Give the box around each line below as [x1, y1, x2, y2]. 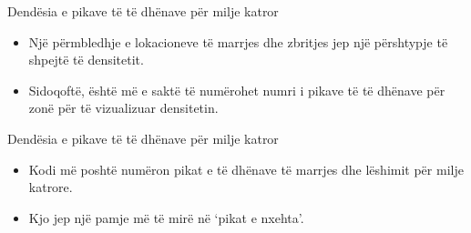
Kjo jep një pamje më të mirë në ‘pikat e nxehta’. [28, 208, 304, 227]
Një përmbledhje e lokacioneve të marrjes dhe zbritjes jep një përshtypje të [28, 32, 448, 51]
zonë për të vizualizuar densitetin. [28, 98, 219, 117]
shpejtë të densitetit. [28, 50, 144, 69]
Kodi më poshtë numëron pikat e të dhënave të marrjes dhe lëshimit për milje [28, 159, 464, 178]
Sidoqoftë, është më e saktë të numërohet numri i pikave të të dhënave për [28, 80, 445, 99]
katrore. [28, 177, 73, 197]
